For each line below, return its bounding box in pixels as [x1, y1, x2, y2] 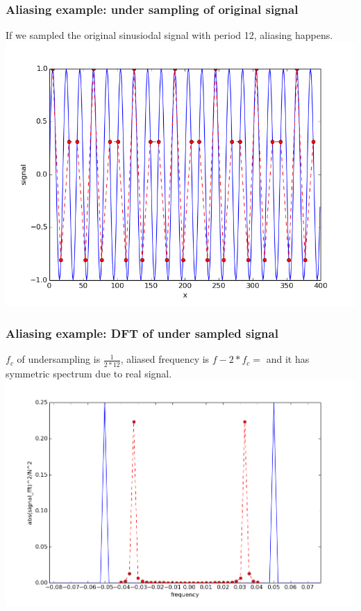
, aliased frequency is [120, 352, 210, 366]
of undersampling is [17, 352, 101, 366]
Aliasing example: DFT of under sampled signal [6, 325, 278, 342]
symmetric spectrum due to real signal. [6, 366, 172, 380]
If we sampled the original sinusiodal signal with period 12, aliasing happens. [6, 28, 333, 42]
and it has [266, 352, 310, 366]
